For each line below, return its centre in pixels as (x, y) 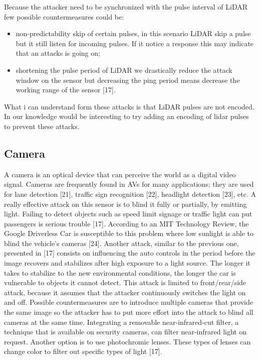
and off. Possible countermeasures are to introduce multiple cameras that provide (129, 302)
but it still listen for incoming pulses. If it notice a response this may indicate (135, 43)
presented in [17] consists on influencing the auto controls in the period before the (130, 253)
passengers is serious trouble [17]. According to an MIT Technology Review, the (126, 223)
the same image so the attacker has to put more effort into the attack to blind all (129, 312)
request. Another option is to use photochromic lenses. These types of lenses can (127, 341)
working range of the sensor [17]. (66, 90)
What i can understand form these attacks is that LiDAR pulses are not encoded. (129, 106)
